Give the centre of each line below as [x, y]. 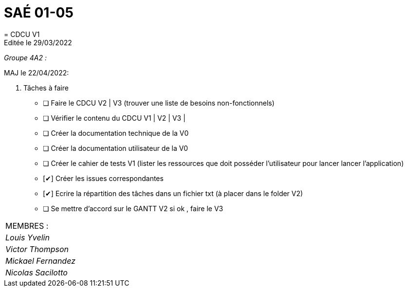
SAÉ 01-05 [39, 13]
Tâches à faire [46, 88]
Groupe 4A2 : [25, 57]
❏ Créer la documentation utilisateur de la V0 [116, 148]
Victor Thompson [37, 249]
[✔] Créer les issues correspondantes [103, 178]
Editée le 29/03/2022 [38, 42]
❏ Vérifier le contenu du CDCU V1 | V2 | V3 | [114, 118]
